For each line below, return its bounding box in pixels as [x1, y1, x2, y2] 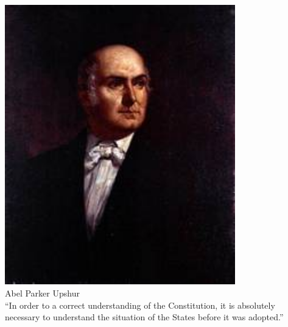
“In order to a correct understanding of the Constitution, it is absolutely [5, 298, 275, 311]
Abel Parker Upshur [5, 287, 80, 300]
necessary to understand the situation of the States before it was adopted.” [5, 311, 284, 323]
